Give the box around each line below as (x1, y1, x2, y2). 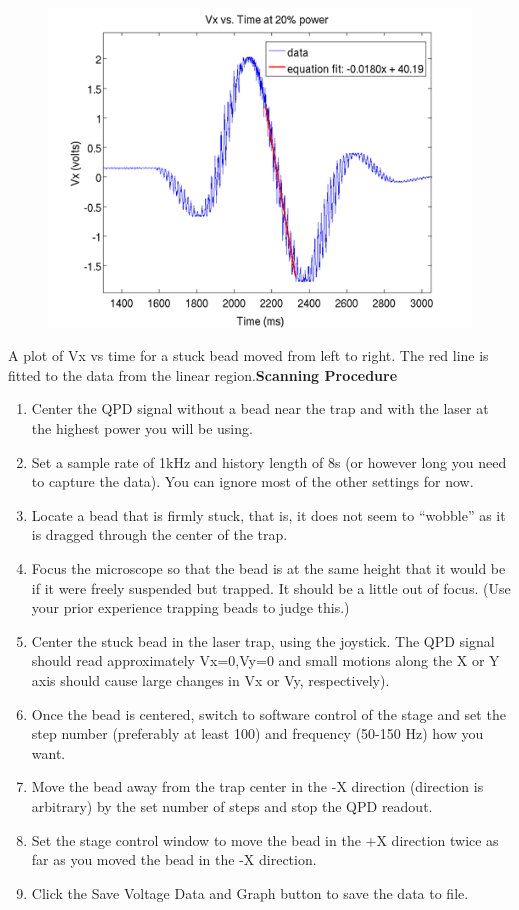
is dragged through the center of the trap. (31, 524, 288, 545)
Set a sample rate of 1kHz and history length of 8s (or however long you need (31, 451, 507, 472)
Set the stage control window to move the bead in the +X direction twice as (31, 829, 499, 850)
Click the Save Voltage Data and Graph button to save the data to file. (31, 882, 469, 903)
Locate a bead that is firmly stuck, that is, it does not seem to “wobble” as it (31, 504, 506, 525)
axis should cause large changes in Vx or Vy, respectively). (31, 670, 390, 690)
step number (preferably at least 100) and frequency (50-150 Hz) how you (31, 723, 484, 744)
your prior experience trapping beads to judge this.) (31, 597, 350, 618)
